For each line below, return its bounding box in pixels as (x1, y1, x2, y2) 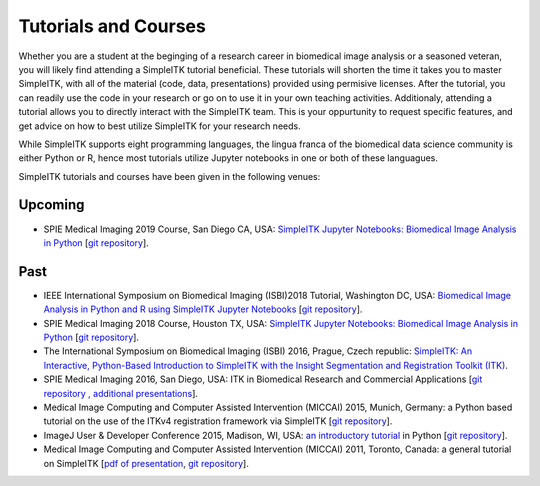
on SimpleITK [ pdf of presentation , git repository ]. (43, 457, 249, 469)
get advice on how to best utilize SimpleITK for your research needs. (18, 120, 301, 132)
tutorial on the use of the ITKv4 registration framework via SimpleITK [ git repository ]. (43, 415, 393, 427)
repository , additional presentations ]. (43, 387, 199, 399)
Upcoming (18, 196, 85, 214)
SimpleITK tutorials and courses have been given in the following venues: (18, 170, 321, 182)
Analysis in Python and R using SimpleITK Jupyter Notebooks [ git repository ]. (43, 303, 363, 315)
